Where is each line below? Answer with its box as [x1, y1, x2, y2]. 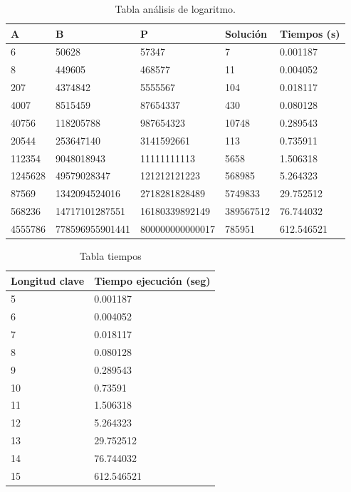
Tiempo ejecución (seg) [94, 273, 211, 288]
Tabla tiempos [79, 248, 142, 263]
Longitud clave [11, 273, 85, 288]
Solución [225, 26, 268, 41]
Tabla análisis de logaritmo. [115, 1, 236, 16]
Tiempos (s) [280, 26, 340, 41]
